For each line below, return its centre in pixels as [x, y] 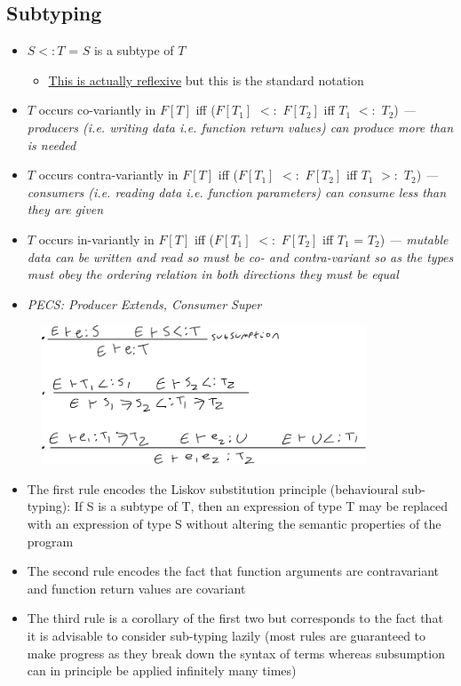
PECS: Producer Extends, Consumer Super [144, 303]
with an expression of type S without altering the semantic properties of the [234, 524]
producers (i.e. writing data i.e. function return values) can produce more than [240, 127]
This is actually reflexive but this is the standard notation [206, 80]
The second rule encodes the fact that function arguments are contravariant [233, 571]
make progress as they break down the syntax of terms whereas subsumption [236, 653]
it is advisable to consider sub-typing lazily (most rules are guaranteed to [227, 636]
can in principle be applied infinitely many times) [162, 670]
